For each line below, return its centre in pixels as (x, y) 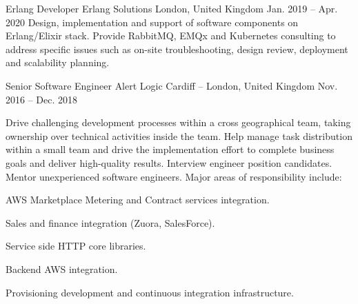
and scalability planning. (58, 62)
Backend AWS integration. (62, 268)
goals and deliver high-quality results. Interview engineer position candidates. (169, 162)
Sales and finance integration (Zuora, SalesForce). (110, 222)
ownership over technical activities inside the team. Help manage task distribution (179, 135)
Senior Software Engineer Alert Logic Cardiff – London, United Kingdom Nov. (172, 85)
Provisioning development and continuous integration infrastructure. (150, 292)
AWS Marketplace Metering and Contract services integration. (138, 200)
